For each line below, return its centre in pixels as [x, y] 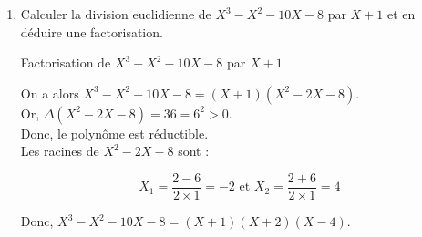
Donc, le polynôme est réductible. [114, 133]
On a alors [50, 93]
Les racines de [60, 151]
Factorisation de [66, 62]
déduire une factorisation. [92, 31]
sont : [194, 151]
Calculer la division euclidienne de [116, 14]
